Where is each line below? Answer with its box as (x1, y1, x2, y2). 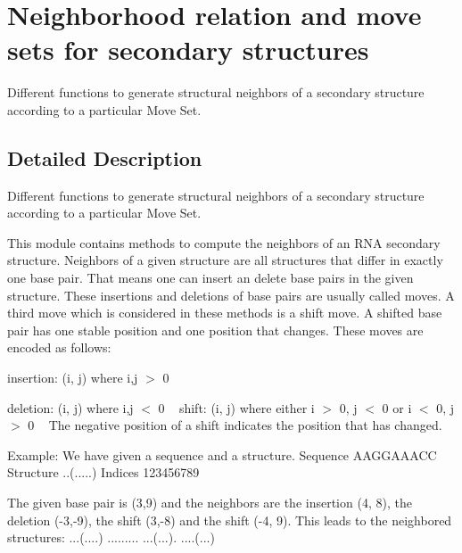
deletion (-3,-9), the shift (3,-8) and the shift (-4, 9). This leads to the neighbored (7, 510, 452, 529)
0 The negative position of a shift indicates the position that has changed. (28, 416, 442, 434)
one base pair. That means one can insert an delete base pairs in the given (7, 268, 414, 287)
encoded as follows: (7, 338, 111, 357)
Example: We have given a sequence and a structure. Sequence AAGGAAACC (7, 445, 437, 464)
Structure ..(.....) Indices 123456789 (7, 463, 200, 482)
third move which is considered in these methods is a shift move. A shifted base (7, 303, 442, 322)
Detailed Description (7, 144, 202, 171)
